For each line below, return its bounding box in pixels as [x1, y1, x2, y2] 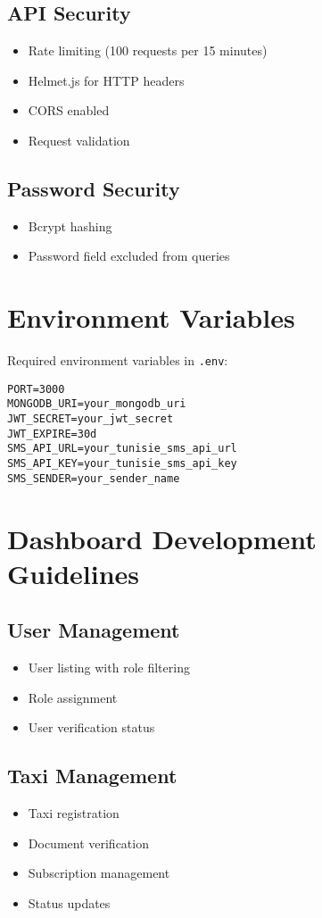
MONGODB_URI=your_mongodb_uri [7, 397, 186, 411]
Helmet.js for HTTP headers [28, 71, 185, 89]
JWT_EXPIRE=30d [7, 427, 97, 440]
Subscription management [28, 864, 170, 882]
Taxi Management [7, 762, 178, 789]
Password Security [7, 174, 180, 202]
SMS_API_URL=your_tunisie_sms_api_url [7, 442, 237, 455]
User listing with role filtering [28, 658, 190, 677]
